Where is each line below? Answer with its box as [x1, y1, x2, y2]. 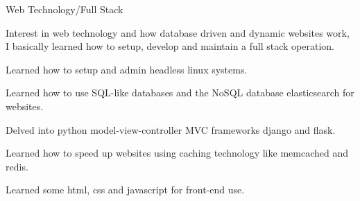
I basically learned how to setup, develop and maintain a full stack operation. [6, 39, 334, 53]
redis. [6, 159, 28, 173]
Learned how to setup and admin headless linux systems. [6, 62, 248, 76]
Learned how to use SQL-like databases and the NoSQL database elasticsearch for [6, 85, 354, 100]
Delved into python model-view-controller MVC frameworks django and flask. [6, 122, 336, 137]
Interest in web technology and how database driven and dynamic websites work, [6, 25, 350, 40]
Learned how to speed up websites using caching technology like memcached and [6, 146, 348, 160]
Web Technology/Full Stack [6, 2, 123, 16]
